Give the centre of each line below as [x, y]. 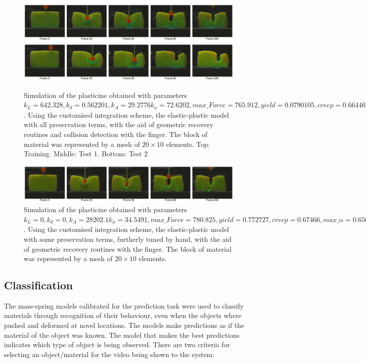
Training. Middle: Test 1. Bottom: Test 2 [86, 154]
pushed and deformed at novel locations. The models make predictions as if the [124, 325]
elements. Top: [188, 144]
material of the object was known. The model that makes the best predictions [122, 335]
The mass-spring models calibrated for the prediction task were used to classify [124, 305]
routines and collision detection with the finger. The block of [116, 134]
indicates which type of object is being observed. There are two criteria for [117, 344]
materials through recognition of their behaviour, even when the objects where [123, 315]
